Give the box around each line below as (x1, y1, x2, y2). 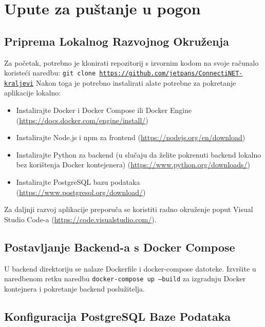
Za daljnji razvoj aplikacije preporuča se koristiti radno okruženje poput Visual (4, 204, 253, 215)
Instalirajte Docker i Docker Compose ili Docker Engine (16, 105, 192, 116)
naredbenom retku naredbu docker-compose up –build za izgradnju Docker (4, 273, 246, 284)
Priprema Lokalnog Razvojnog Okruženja (4, 33, 229, 49)
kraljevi (4, 80, 34, 87)
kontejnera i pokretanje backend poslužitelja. (4, 283, 145, 294)
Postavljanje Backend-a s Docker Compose (4, 239, 235, 255)
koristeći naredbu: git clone (4, 67, 96, 78)
